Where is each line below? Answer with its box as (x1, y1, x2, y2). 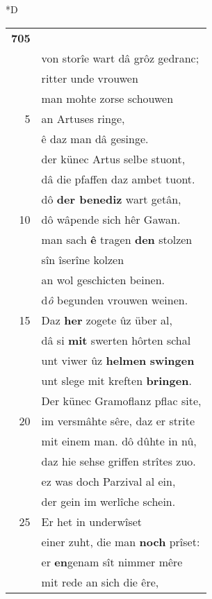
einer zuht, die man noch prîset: (41, 533, 200, 550)
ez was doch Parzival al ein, (41, 473, 176, 489)
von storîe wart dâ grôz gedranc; (41, 49, 199, 66)
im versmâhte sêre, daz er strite (41, 412, 195, 429)
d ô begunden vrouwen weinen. (41, 291, 188, 308)
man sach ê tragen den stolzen (41, 231, 193, 247)
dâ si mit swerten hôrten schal (41, 331, 191, 348)
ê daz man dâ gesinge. (41, 130, 149, 147)
